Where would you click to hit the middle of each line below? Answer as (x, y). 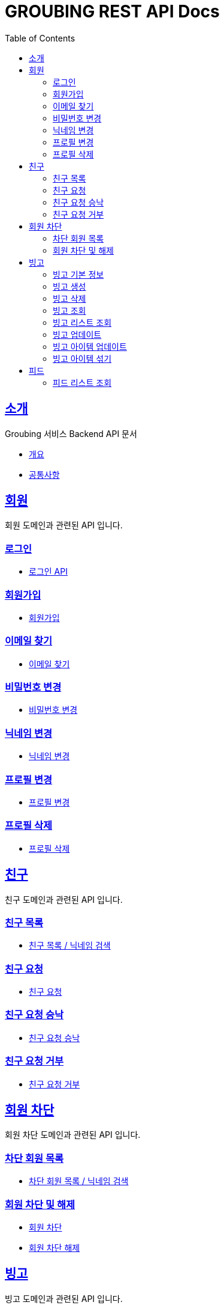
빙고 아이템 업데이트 (90, 346)
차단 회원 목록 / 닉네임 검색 (79, 1181)
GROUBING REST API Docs (112, 11)
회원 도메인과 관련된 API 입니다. (64, 525)
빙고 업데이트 (77, 334)
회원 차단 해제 (55, 1247)
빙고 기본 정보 (78, 274)
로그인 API (48, 572)
